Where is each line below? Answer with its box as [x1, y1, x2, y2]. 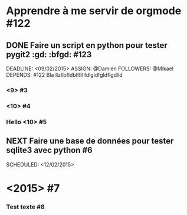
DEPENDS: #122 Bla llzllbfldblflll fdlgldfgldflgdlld [6, 71, 123, 78]
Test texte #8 [6, 203, 45, 211]
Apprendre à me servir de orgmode [6, 4, 182, 18]
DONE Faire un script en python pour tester [6, 40, 168, 50]
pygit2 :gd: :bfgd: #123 [6, 49, 92, 60]
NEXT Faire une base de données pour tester [6, 136, 174, 146]
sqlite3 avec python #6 [6, 145, 93, 155]
